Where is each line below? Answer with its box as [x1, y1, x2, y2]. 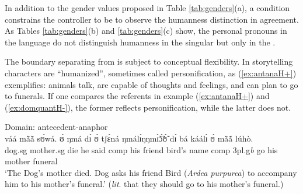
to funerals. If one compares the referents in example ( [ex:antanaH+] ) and [5, 90, 270, 102]
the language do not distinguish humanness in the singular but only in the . [5, 36, 276, 48]
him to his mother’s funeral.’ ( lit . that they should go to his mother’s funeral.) [5, 178, 284, 190]
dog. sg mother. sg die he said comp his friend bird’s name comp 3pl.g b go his [5, 143, 278, 156]
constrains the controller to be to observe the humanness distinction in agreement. [5, 13, 299, 25]
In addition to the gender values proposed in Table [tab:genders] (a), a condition [5, 2, 290, 13]
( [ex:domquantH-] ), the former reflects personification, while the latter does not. [5, 101, 291, 113]
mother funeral [5, 155, 58, 167]
